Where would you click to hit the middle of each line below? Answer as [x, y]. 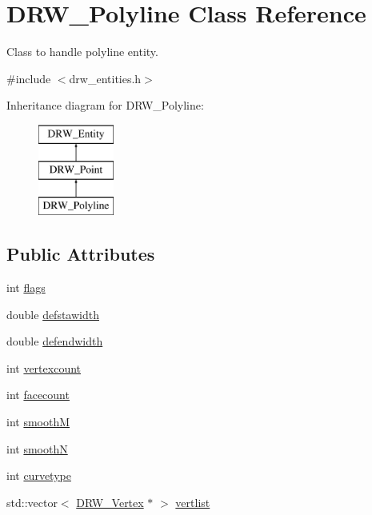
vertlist [193, 502]
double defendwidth [55, 341]
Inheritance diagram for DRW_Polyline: [105, 105]
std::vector [32, 502]
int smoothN [37, 448]
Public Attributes [81, 254]
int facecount [38, 395]
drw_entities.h [105, 78]
